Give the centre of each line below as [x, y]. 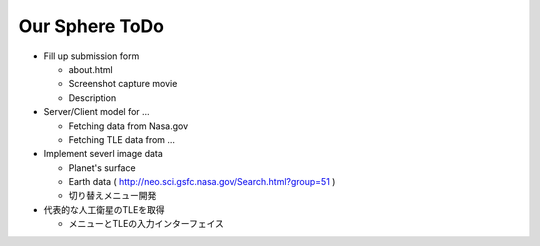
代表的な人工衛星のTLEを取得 [104, 209]
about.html [91, 69]
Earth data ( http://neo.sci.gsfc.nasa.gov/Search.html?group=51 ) [202, 182]
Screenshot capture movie [123, 84]
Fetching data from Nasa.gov [128, 126]
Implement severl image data [103, 154]
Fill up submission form [91, 56]
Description [92, 97]
